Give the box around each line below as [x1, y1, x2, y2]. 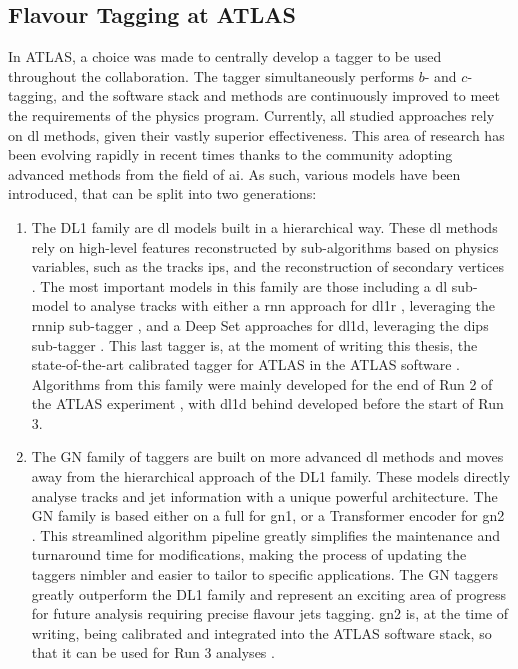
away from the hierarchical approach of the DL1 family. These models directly [31, 466, 511, 487]
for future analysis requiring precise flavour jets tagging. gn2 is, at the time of [31, 603, 509, 624]
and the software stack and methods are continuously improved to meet [61, 85, 500, 106]
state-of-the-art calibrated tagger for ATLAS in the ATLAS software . [31, 354, 460, 375]
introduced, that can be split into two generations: [8, 183, 317, 204]
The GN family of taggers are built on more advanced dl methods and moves [31, 446, 504, 467]
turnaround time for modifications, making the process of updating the [31, 544, 467, 565]
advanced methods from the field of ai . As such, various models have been [8, 163, 461, 184]
